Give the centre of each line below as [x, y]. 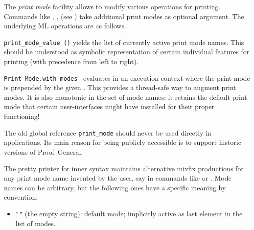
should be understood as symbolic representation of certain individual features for [127, 52]
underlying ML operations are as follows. [65, 26]
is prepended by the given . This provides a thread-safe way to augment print [120, 87]
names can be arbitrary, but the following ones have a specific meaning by [115, 187]
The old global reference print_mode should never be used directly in [108, 132]
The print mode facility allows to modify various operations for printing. [112, 6]
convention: [21, 197]
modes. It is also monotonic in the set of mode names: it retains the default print [126, 97]
